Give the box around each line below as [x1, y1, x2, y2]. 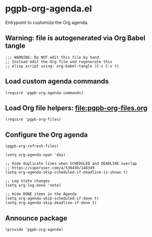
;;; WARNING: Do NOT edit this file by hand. [5, 55, 101, 60]
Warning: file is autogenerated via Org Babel [5, 34, 146, 42]
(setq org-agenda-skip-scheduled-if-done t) [5, 196, 99, 201]
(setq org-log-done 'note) [5, 183, 61, 188]
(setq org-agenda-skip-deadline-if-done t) [5, 200, 97, 206]
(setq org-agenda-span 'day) [5, 152, 66, 157]
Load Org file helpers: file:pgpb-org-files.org [5, 104, 148, 112]
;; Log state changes [5, 179, 50, 184]
